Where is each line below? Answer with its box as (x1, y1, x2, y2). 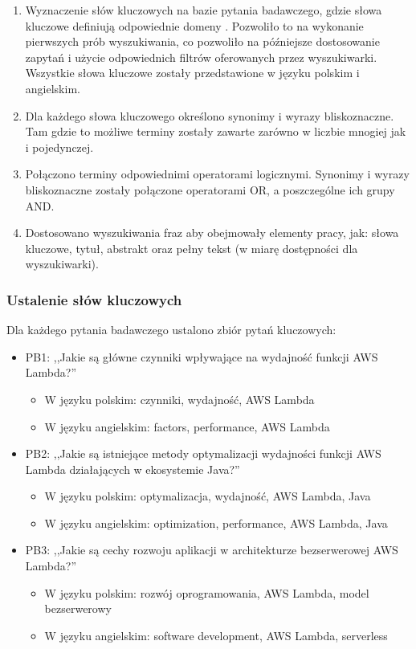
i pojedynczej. (25, 138, 94, 155)
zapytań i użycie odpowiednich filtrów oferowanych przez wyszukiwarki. (25, 48, 377, 65)
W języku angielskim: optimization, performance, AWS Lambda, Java (44, 514, 388, 531)
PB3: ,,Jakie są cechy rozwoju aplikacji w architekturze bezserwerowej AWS (25, 541, 398, 558)
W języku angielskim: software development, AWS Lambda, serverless (44, 627, 388, 643)
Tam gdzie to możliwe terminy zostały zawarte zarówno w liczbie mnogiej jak (25, 123, 406, 140)
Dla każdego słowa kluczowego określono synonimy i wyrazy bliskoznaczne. (25, 107, 394, 124)
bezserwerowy (44, 600, 112, 617)
